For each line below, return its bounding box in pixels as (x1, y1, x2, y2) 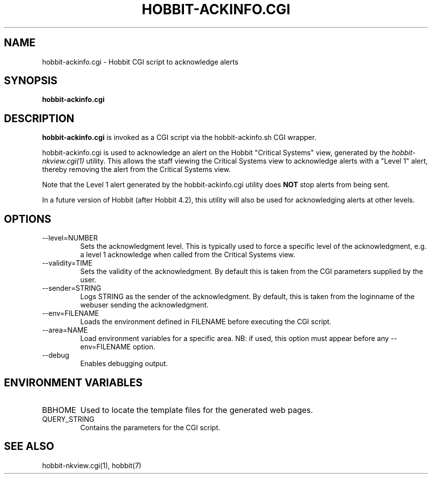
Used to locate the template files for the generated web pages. (80, 405, 313, 415)
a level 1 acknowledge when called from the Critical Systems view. (80, 250, 295, 259)
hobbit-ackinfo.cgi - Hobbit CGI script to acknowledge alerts (42, 57, 239, 66)
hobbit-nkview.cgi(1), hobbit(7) (42, 461, 142, 470)
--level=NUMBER (42, 234, 98, 242)
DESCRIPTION (4, 112, 74, 125)
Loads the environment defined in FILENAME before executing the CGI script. (80, 317, 331, 326)
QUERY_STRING (42, 414, 95, 423)
